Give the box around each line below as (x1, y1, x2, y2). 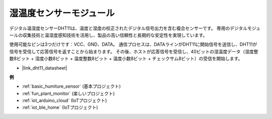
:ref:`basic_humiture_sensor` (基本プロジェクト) (22, 83, 121, 89)
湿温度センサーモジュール (9, 8, 115, 19)
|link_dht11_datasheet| (22, 65, 67, 71)
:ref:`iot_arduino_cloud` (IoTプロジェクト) (22, 97, 107, 103)
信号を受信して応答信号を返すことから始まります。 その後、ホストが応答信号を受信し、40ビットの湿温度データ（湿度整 (9, 48, 258, 54)
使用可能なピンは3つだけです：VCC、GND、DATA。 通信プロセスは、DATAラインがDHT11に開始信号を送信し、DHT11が (9, 41, 257, 47)
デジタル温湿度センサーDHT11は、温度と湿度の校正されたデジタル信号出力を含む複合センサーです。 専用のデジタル (9, 25, 248, 31)
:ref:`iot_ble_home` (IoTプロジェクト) (22, 104, 98, 110)
